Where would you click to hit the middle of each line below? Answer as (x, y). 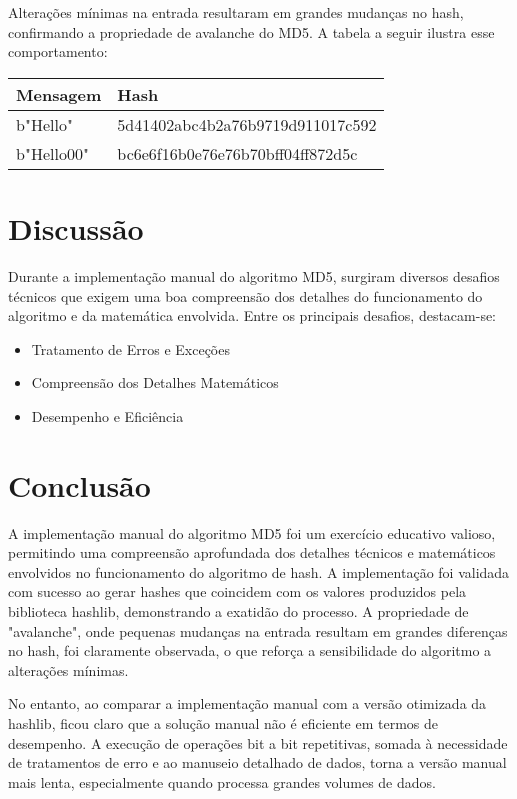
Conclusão (79, 484)
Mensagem (59, 94)
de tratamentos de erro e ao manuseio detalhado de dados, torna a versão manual (257, 762)
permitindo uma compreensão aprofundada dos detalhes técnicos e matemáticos (252, 552)
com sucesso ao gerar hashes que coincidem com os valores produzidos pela (237, 591)
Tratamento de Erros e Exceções (130, 348)
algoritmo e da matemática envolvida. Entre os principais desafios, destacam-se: (252, 315)
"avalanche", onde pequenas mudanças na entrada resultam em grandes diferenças (258, 630)
